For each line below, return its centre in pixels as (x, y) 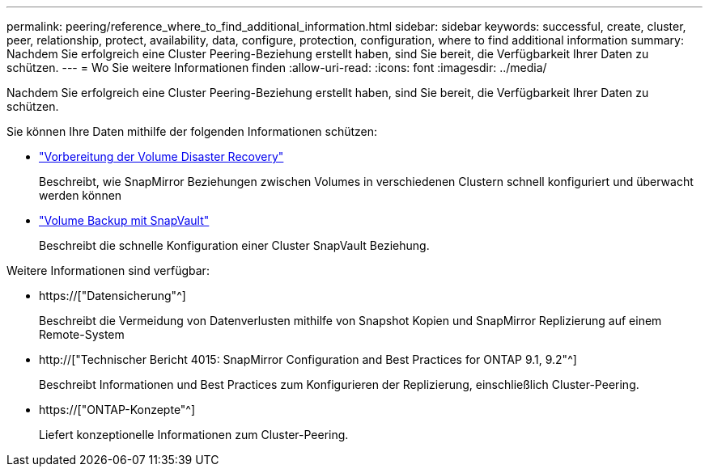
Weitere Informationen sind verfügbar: (108, 270)
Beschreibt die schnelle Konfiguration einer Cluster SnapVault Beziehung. (234, 245)
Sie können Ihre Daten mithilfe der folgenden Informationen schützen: (192, 131)
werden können (81, 195)
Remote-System (82, 334)
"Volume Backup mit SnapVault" (124, 220)
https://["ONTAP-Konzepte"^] (117, 410)
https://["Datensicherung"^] (113, 296)
